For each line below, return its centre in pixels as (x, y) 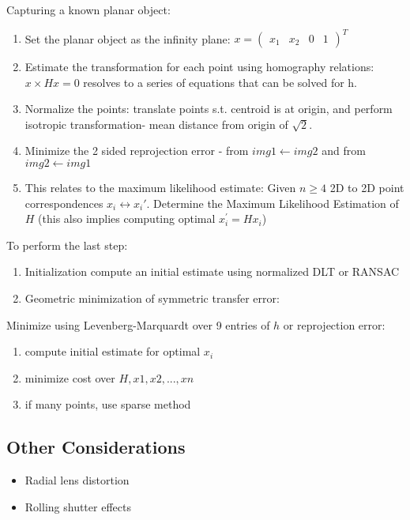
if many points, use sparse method (108, 404)
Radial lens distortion (77, 480)
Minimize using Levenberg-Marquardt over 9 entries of (138, 324)
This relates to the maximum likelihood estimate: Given (160, 188)
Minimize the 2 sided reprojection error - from (137, 151)
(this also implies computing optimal (127, 219)
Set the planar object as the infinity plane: (128, 38)
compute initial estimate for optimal (113, 351)
